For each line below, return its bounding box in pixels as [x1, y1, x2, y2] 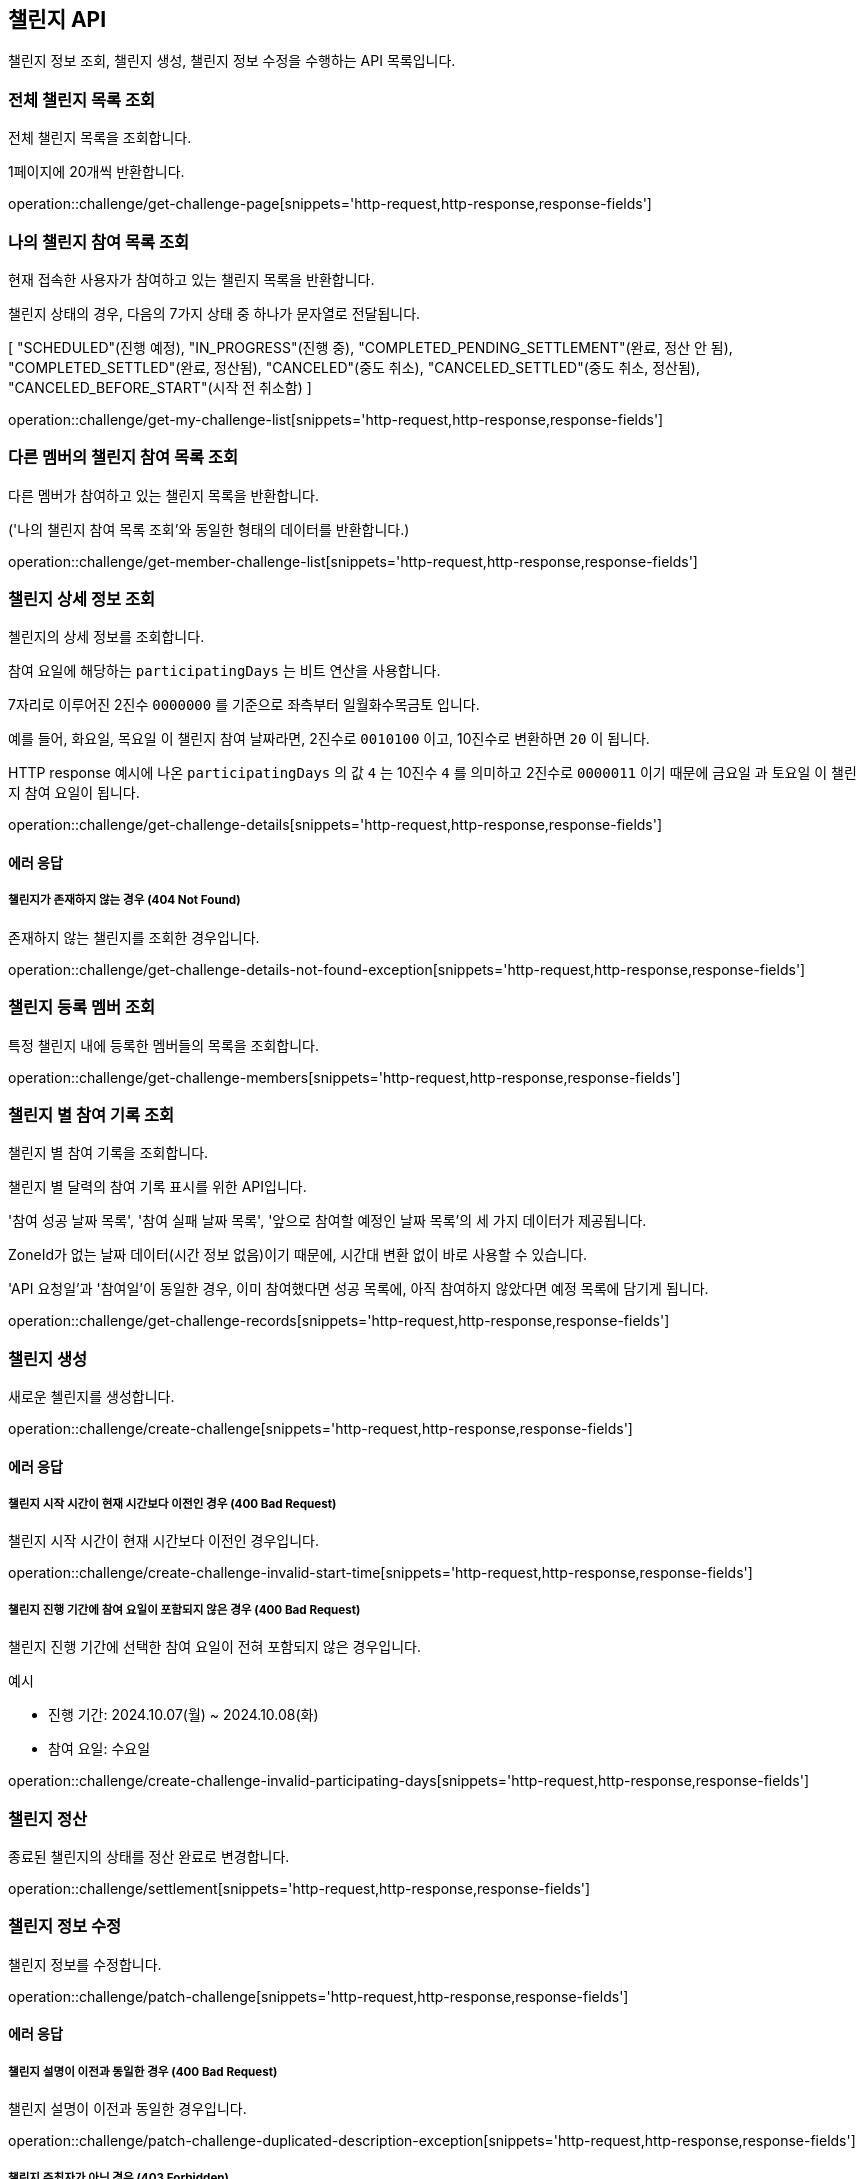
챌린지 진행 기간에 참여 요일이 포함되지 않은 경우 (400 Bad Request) [8, 1602, 361, 1617]
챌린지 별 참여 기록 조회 [8, 1104, 175, 1125]
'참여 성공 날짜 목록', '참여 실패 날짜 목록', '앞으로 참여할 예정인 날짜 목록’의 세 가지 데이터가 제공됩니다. [8, 1212, 647, 1230]
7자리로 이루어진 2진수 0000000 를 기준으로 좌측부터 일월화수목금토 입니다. [8, 696, 480, 714]
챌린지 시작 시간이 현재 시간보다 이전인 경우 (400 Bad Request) [8, 1497, 337, 1512]
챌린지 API [8, 7, 107, 32]
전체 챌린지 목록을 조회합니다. [8, 129, 192, 147]
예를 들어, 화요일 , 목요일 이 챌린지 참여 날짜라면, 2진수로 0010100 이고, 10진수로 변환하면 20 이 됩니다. [8, 730, 650, 748]
